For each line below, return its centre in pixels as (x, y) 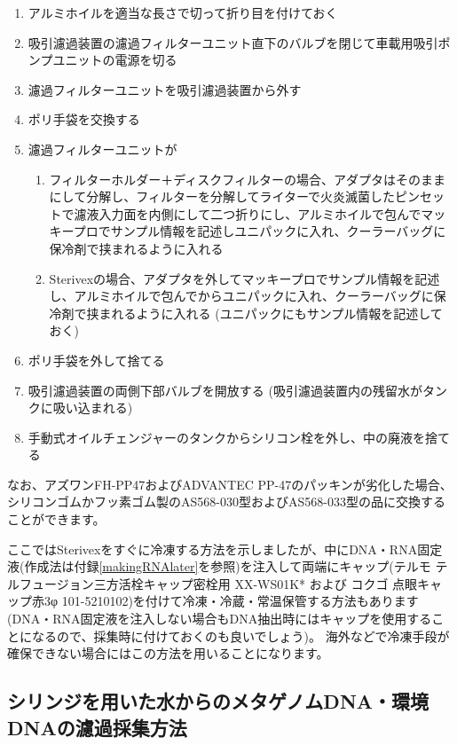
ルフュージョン (51, 583)
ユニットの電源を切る (115, 60)
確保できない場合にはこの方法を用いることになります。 (168, 653)
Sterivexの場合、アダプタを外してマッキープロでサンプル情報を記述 (244, 278)
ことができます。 (56, 519)
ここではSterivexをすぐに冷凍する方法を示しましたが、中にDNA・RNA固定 (225, 549)
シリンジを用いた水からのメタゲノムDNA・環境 (218, 701)
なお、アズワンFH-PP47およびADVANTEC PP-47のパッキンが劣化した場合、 (230, 484)
